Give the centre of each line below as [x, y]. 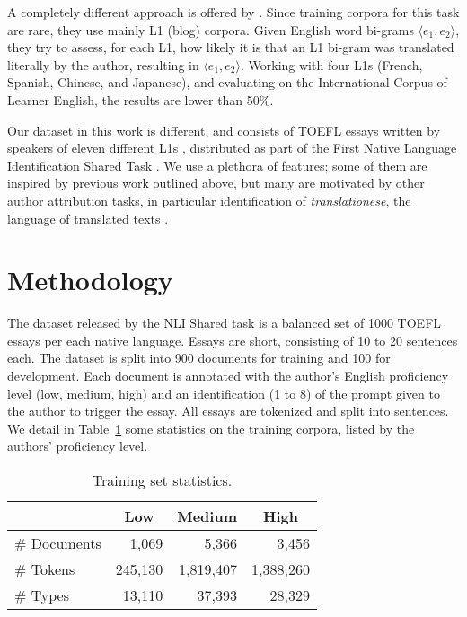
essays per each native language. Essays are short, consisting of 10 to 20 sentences [233, 340]
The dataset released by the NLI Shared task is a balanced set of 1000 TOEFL [225, 323]
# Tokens [45, 569]
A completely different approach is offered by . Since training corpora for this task [233, 12]
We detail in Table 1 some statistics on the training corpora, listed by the [211, 428]
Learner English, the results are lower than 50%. [141, 99]
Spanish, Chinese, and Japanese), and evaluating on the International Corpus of [227, 82]
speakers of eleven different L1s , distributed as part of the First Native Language [232, 148]
